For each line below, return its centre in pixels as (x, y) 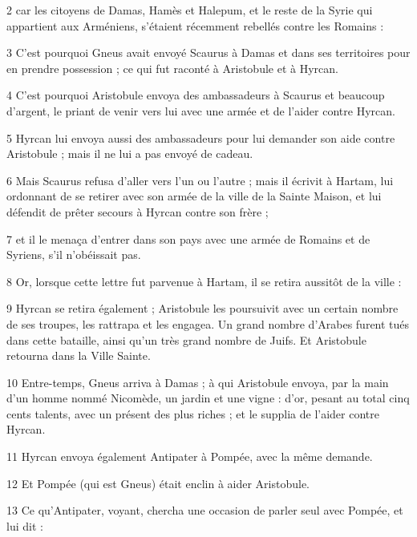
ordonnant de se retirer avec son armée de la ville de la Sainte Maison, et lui (194, 196)
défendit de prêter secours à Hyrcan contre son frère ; (138, 211)
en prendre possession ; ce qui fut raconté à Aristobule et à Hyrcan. (172, 68)
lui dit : (25, 525)
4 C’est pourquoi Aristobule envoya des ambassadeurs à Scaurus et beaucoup (196, 95)
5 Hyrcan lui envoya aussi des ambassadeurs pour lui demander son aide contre (201, 137)
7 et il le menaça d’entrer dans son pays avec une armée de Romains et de (188, 238)
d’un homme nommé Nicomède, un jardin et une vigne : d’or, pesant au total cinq (208, 398)
